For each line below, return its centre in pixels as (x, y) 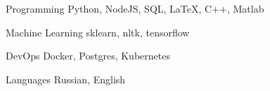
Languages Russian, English (66, 79)
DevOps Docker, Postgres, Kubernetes (88, 56)
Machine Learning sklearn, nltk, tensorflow (98, 32)
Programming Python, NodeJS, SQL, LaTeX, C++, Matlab (135, 8)
